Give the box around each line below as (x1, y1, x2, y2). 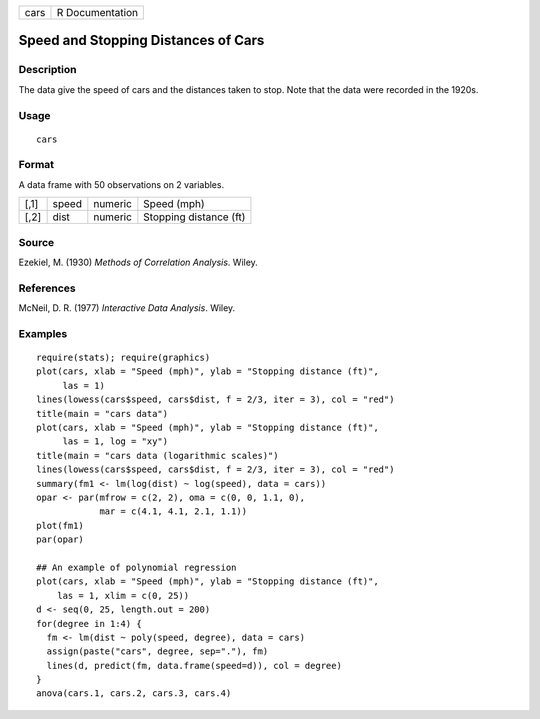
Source (18, 235, 55, 249)
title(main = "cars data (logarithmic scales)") (36, 450, 279, 461)
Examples (18, 326, 68, 340)
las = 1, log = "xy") (62, 436, 169, 447)
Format (18, 158, 55, 172)
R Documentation (56, 6, 139, 19)
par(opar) (36, 534, 84, 545)
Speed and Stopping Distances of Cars (18, 32, 265, 49)
